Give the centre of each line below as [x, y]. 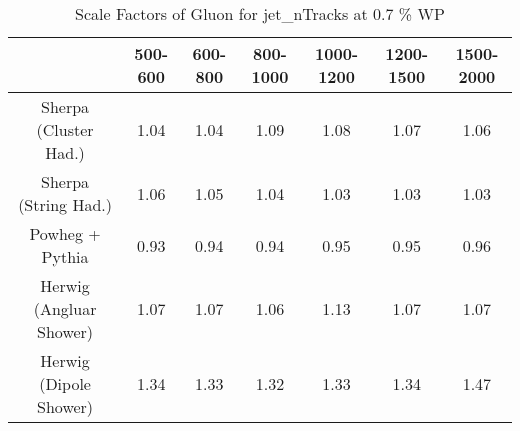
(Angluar [65, 308]
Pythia [65, 256]
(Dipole [65, 383]
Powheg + [65, 233]
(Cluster [65, 129]
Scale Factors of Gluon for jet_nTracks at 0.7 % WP [260, 13]
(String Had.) [65, 204]
